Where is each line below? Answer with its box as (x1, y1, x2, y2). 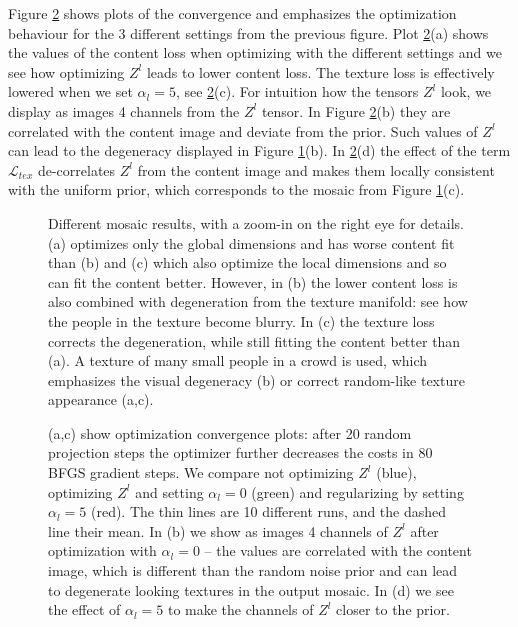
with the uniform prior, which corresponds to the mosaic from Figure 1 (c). (8, 179, 465, 200)
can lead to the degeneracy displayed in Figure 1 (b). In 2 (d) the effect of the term (8, 140, 511, 161)
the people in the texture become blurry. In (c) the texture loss (48, 310, 435, 331)
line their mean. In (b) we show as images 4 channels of (48, 520, 388, 541)
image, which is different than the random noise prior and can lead (48, 560, 458, 581)
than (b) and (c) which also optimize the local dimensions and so (48, 252, 447, 273)
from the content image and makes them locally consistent (137, 159, 495, 180)
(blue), (376, 462, 417, 483)
